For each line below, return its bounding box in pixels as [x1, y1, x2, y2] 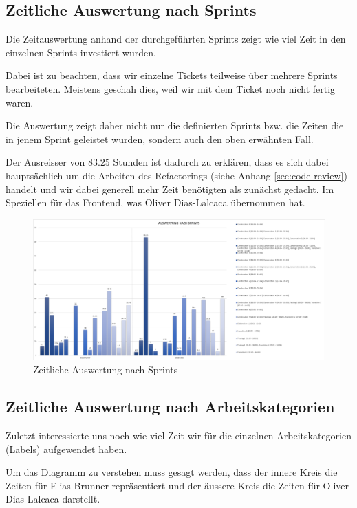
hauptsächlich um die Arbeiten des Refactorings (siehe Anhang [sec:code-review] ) [6, 168, 347, 182]
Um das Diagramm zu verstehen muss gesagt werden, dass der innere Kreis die [6, 465, 338, 479]
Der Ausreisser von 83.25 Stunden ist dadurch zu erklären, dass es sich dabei [6, 155, 329, 169]
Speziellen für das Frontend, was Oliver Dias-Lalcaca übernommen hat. [6, 195, 305, 210]
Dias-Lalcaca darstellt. [6, 492, 100, 506]
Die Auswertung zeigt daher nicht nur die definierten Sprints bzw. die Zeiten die [6, 118, 344, 133]
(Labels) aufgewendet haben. [6, 441, 127, 456]
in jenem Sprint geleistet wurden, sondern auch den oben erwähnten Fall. [6, 131, 314, 146]
